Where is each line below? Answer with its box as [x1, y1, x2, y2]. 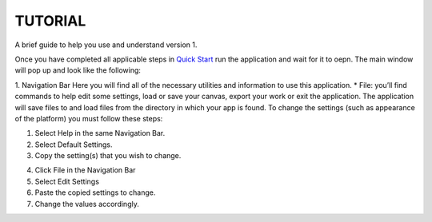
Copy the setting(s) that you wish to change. [34, 151, 182, 161]
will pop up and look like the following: [14, 65, 142, 75]
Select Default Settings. [34, 140, 113, 149]
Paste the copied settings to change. [34, 188, 156, 197]
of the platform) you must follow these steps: [14, 113, 163, 123]
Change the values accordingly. [34, 199, 139, 208]
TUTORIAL [14, 12, 86, 30]
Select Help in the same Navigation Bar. [34, 129, 166, 138]
